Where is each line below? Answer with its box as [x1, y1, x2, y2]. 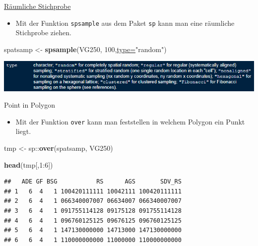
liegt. [15, 126, 31, 136]
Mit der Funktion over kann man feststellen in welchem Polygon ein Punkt [15, 116, 245, 126]
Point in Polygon [4, 100, 56, 110]
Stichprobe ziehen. [15, 27, 71, 38]
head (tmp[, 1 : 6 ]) [4, 159, 53, 170]
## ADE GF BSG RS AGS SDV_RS [4, 178, 182, 185]
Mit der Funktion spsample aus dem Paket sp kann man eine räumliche [15, 17, 235, 28]
